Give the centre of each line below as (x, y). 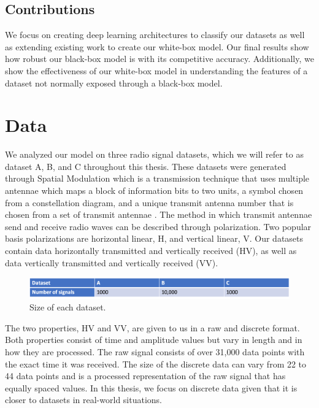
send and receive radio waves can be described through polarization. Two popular (158, 226)
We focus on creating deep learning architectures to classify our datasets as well (155, 35)
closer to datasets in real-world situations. (83, 400)
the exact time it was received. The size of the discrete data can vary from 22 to (156, 364)
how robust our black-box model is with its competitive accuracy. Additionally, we (159, 59)
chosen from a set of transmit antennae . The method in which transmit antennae (159, 214)
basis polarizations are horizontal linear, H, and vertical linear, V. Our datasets (154, 238)
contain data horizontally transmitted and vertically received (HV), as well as (151, 251)
